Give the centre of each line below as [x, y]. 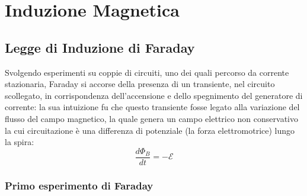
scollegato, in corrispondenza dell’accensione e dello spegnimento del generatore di [154, 95]
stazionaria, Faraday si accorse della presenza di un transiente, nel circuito [140, 84]
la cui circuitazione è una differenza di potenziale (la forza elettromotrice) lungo [150, 130]
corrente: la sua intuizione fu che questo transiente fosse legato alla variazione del [152, 107]
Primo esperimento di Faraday [79, 185]
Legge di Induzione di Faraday [100, 47]
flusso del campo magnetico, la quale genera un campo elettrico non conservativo [151, 118]
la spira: [20, 142]
